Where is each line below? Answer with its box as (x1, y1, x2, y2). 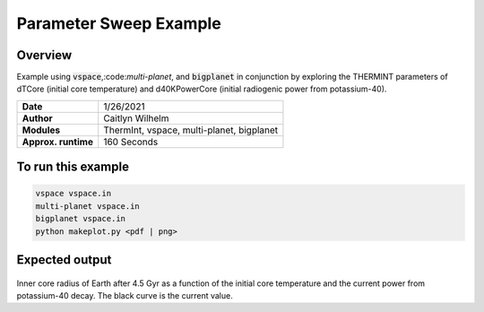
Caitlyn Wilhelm (103, 112, 169, 125)
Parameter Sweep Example (16, 13, 221, 33)
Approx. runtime (22, 135, 94, 148)
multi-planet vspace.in (35, 201, 141, 211)
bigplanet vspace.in (35, 213, 125, 224)
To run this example (16, 160, 130, 175)
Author (22, 112, 53, 125)
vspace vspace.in (35, 188, 112, 199)
